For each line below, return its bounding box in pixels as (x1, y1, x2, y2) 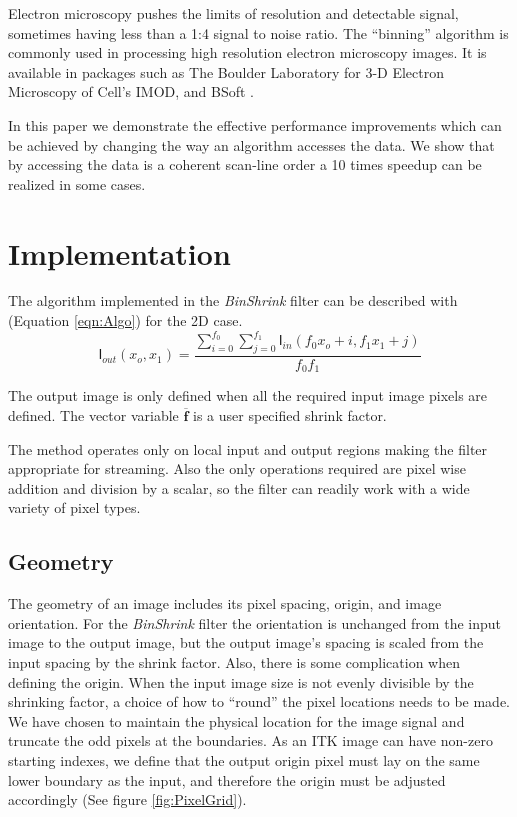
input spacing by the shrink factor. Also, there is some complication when (8, 651, 461, 672)
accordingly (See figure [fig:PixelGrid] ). (8, 789, 247, 810)
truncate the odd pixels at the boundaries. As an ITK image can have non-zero (8, 730, 493, 751)
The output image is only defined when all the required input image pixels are (8, 385, 488, 406)
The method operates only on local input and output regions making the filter (8, 438, 488, 459)
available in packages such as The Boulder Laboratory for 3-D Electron (8, 61, 444, 82)
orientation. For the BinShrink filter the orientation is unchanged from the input (8, 612, 501, 633)
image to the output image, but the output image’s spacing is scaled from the (8, 632, 484, 653)
